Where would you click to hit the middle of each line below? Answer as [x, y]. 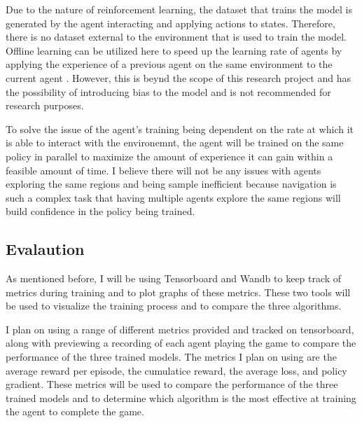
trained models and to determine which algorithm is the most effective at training [181, 397]
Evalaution [45, 249]
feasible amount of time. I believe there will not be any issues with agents [163, 170]
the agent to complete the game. [75, 411]
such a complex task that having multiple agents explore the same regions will [173, 197]
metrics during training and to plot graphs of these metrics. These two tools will [178, 292]
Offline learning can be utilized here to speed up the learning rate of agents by [174, 50]
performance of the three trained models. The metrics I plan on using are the [171, 357]
